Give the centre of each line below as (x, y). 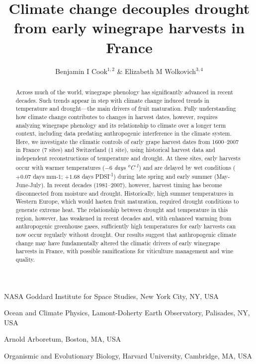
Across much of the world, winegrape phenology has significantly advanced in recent (124, 92)
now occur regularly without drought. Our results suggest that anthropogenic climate (126, 234)
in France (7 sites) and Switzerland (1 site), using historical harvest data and (115, 150)
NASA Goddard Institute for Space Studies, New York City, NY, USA (111, 296)
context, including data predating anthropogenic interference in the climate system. (124, 133)
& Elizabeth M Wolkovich (156, 71)
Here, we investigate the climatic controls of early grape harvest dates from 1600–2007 (127, 141)
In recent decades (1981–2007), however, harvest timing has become (134, 185)
